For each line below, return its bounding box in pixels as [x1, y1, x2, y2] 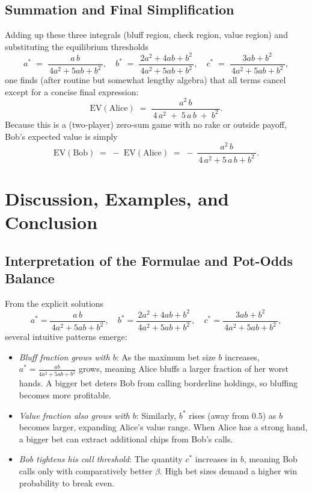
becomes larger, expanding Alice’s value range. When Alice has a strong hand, [19, 421, 308, 433]
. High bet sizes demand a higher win [159, 464, 297, 477]
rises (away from [188, 409, 249, 421]
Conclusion [5, 210, 98, 234]
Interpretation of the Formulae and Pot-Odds [5, 251, 293, 269]
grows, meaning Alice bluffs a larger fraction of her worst [79, 362, 289, 375]
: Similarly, [136, 409, 176, 421]
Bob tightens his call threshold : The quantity [19, 453, 183, 465]
